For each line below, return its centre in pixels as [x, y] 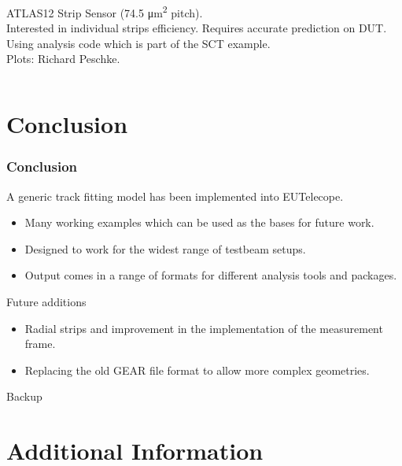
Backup [24, 396]
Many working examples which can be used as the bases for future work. [199, 222]
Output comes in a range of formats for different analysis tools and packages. [211, 275]
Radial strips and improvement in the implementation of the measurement [204, 328]
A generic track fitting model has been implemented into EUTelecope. [175, 196]
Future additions [46, 301]
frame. [40, 344]
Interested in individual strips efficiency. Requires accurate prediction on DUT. [197, 28]
